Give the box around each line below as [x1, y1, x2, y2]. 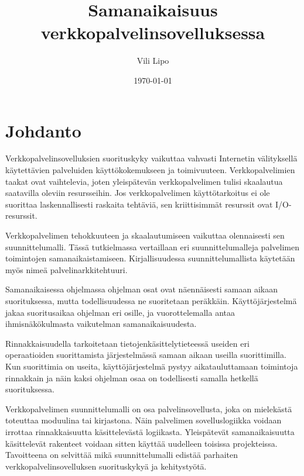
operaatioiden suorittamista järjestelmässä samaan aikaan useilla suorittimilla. [5, 349, 286, 361]
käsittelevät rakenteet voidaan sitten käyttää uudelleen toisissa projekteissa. [5, 437, 278, 449]
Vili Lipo [136, 54, 169, 67]
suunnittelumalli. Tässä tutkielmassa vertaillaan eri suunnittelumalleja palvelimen [5, 240, 299, 253]
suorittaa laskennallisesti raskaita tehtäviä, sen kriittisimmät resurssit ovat [5, 198, 273, 210]
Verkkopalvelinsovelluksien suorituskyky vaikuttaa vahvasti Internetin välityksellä [5, 152, 298, 164]
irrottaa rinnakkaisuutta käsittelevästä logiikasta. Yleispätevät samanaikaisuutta [5, 425, 295, 437]
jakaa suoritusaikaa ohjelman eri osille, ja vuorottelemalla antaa [5, 306, 235, 318]
